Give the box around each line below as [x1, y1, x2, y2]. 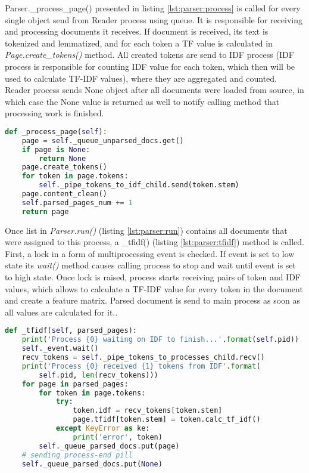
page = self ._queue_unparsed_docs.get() [21, 136, 184, 145]
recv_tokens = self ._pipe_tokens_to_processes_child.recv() [21, 353, 265, 362]
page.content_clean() [21, 190, 107, 199]
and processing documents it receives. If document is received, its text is [5, 25, 269, 38]
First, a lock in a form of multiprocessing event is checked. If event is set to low [5, 247, 295, 259]
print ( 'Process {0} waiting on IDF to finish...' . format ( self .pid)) [21, 335, 299, 344]
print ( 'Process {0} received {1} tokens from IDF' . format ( [21, 361, 261, 370]
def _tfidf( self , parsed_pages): [5, 326, 137, 335]
